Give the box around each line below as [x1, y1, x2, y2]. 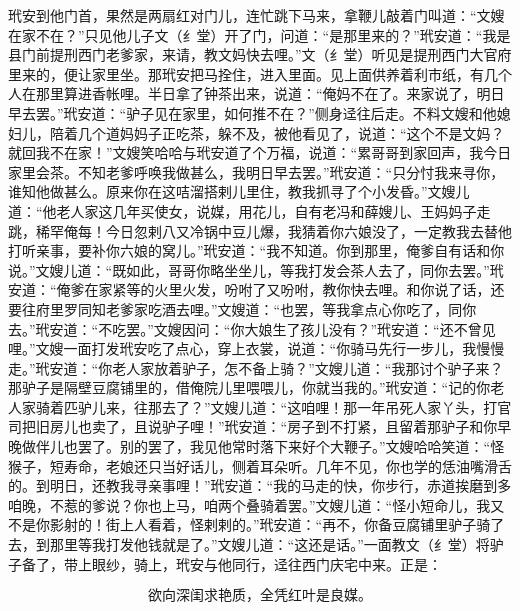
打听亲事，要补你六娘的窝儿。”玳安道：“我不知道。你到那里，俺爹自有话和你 [8, 240, 505, 261]
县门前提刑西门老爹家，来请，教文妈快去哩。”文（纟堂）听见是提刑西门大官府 [8, 44, 512, 65]
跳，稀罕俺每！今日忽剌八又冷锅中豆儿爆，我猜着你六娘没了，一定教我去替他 [8, 220, 512, 241]
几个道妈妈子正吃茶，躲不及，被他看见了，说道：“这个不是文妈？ [77, 122, 505, 143]
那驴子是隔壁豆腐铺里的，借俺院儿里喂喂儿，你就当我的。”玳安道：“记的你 [8, 377, 491, 398]
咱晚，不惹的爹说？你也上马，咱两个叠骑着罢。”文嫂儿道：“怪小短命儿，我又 [8, 494, 505, 515]
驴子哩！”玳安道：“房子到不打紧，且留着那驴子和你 [161, 416, 498, 437]
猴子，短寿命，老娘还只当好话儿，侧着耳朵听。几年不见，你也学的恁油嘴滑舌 [8, 455, 512, 476]
